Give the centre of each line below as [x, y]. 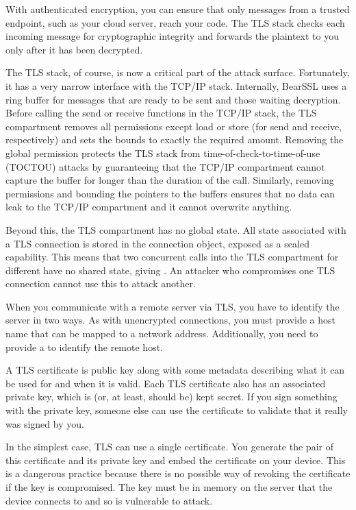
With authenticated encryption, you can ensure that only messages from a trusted [178, 9]
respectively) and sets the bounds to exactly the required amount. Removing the [175, 139]
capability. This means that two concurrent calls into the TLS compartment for [172, 257]
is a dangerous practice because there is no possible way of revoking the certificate [178, 473]
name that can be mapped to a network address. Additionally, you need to [162, 333]
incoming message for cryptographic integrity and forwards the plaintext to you [172, 36]
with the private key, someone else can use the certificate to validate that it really [177, 410]
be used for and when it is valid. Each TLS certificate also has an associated [166, 383]
